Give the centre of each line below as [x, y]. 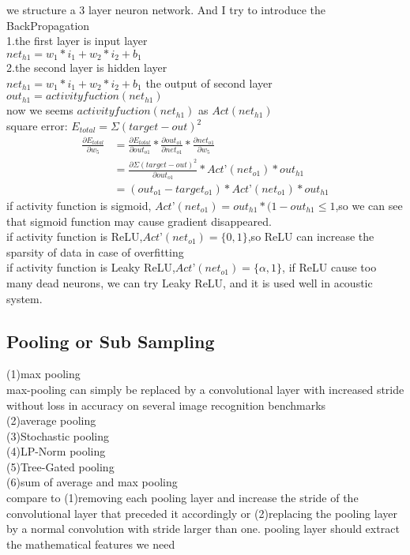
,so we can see [369, 205]
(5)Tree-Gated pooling [60, 466]
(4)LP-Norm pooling [56, 451]
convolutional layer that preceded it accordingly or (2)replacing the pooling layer [202, 513]
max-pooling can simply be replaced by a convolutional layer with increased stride [205, 389]
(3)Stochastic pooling [58, 435]
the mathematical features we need [91, 544]
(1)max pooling [43, 374]
